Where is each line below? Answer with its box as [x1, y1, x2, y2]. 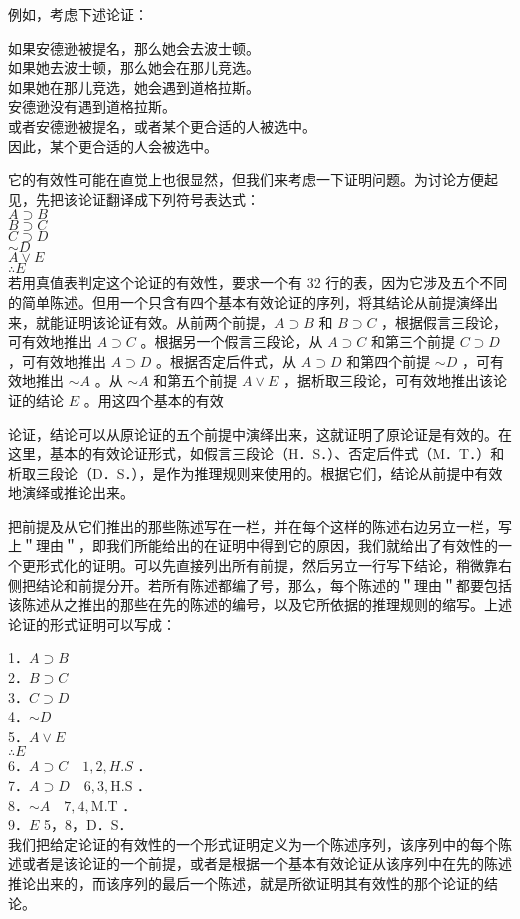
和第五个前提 [153, 370, 238, 391]
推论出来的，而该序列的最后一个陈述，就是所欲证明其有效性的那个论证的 [8, 872, 484, 893]
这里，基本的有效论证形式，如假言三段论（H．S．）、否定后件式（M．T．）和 [8, 443, 505, 464]
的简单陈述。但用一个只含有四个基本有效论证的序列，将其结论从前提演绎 [8, 291, 484, 312]
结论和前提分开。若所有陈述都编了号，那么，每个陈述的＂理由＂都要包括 [35, 574, 512, 595]
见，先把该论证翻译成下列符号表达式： [8, 188, 260, 209]
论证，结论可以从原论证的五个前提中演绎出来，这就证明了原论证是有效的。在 [8, 423, 512, 444]
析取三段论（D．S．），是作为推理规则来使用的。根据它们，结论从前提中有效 [8, 462, 503, 483]
